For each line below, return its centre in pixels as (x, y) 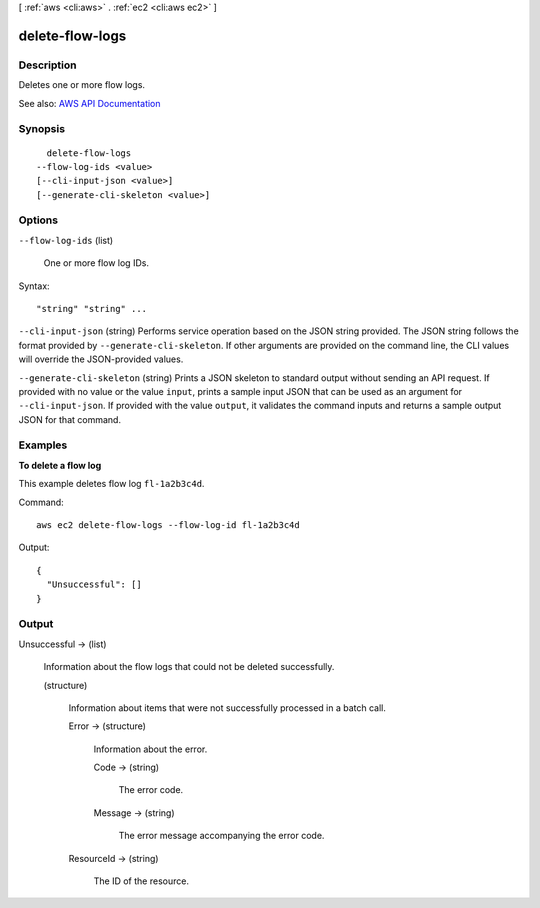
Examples (43, 445)
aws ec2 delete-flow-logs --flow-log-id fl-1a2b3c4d (168, 525)
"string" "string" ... (92, 308)
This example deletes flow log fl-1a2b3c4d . (111, 484)
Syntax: (34, 286)
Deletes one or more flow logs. (81, 85)
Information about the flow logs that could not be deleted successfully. (189, 667)
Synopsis (41, 129)
